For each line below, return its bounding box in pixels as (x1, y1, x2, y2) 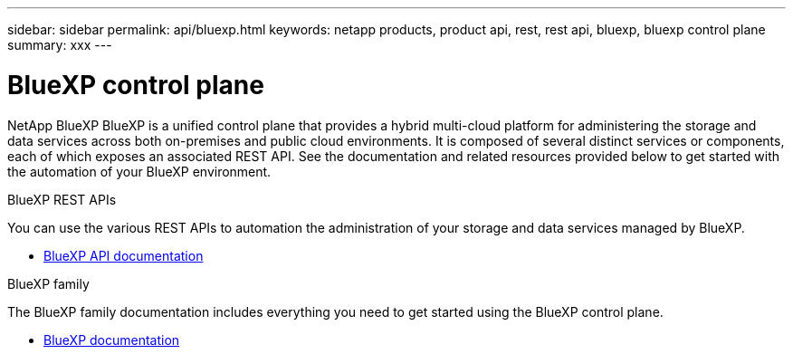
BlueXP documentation (43, 331, 180, 348)
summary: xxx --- (7, 37, 112, 53)
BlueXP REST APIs (7, 191, 117, 207)
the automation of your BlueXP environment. (7, 163, 272, 179)
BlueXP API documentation (43, 247, 204, 263)
